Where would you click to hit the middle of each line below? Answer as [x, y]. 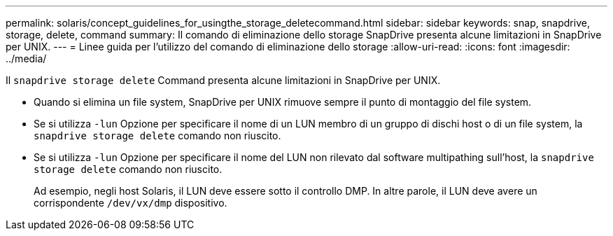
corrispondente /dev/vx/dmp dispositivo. [131, 203]
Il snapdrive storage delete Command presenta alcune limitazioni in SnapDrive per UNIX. [223, 80]
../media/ [26, 58]
